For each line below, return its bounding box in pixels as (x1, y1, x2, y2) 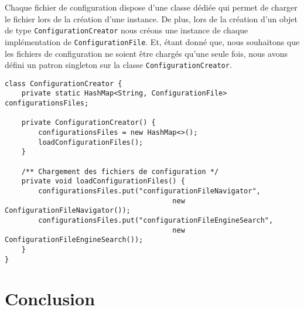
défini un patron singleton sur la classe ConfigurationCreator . (5, 59, 232, 71)
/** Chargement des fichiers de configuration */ (21, 167, 219, 176)
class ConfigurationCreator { (5, 79, 122, 88)
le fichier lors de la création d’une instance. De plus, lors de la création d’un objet (5, 12, 298, 25)
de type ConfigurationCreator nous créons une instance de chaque (5, 24, 248, 36)
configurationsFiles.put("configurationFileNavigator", (38, 186, 261, 195)
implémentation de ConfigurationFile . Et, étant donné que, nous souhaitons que (5, 35, 300, 47)
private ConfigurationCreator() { (21, 118, 156, 127)
